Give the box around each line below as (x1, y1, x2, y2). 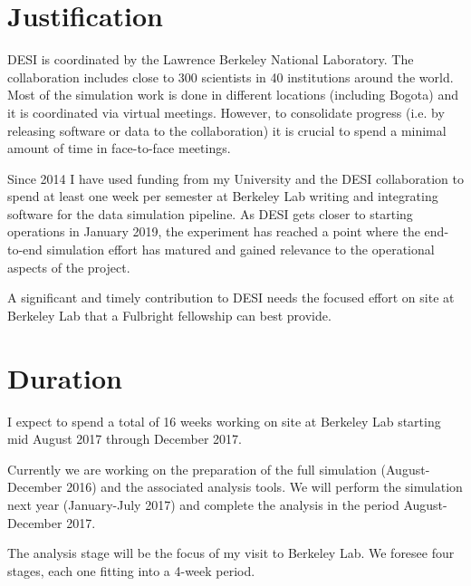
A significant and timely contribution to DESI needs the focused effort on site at (7, 288, 455, 307)
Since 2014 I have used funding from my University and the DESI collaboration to (7, 168, 464, 187)
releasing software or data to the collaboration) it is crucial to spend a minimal (7, 120, 447, 139)
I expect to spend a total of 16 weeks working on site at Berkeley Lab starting (7, 411, 441, 430)
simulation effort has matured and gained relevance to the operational (46, 240, 435, 259)
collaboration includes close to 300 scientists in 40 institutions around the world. (7, 67, 454, 86)
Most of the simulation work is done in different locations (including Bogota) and (7, 85, 458, 104)
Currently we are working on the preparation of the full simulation (7, 459, 377, 478)
